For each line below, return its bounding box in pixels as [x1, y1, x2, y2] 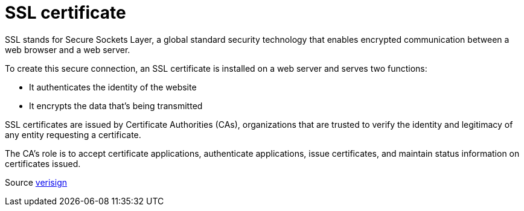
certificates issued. [5, 158, 81, 169]
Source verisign [5, 177, 67, 187]
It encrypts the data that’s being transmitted [29, 100, 203, 111]
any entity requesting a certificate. [5, 129, 141, 140]
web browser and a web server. [5, 44, 130, 55]
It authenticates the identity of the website [29, 81, 197, 92]
